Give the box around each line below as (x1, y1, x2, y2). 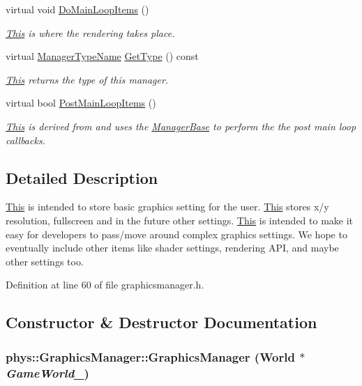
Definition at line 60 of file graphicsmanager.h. (6, 277, 204, 292)
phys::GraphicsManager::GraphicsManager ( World (6, 348, 295, 365)
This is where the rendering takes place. (6, 25, 175, 40)
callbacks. (6, 132, 45, 147)
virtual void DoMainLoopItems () (6, 2, 149, 16)
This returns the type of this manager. (6, 72, 169, 86)
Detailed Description (6, 167, 158, 188)
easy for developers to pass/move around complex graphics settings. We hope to (6, 226, 347, 241)
